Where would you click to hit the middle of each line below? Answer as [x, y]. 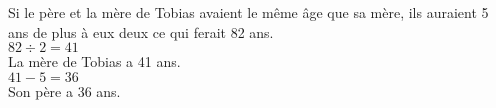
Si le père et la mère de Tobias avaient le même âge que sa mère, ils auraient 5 [248, 12]
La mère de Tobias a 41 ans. [94, 61]
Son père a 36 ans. [64, 90]
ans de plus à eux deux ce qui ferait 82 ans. [141, 31]
